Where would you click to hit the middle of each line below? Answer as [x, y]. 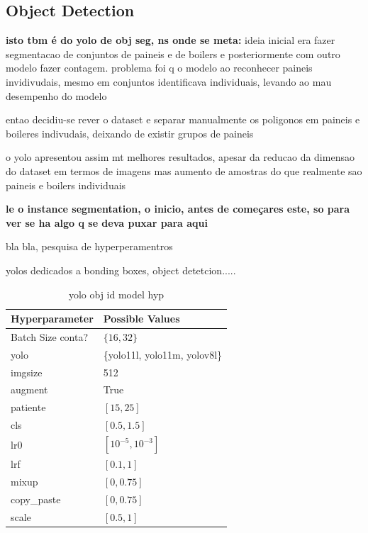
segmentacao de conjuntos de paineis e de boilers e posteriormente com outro [173, 54]
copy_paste [36, 499]
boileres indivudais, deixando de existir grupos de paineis [130, 133]
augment [29, 389]
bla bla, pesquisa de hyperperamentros [89, 246]
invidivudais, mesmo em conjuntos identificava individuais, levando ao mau [169, 81]
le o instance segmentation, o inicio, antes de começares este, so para [178, 209]
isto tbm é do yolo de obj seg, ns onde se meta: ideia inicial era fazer [171, 40]
